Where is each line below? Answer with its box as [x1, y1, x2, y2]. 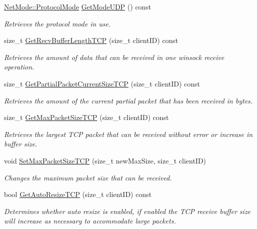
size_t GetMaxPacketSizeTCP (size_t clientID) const [4, 112, 169, 122]
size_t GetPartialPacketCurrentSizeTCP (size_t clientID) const [4, 78, 200, 88]
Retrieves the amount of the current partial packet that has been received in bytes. [4, 95, 253, 105]
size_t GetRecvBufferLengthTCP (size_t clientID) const [4, 35, 178, 45]
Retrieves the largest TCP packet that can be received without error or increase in [4, 128, 253, 139]
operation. [4, 61, 34, 72]
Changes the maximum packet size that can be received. [4, 172, 172, 182]
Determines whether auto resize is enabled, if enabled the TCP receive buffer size [4, 205, 251, 216]
